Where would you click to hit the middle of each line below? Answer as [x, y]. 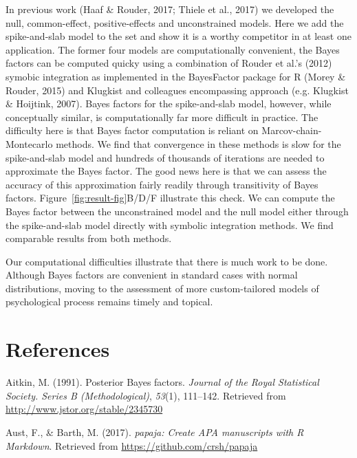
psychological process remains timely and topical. [109, 302]
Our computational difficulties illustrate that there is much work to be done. [167, 261]
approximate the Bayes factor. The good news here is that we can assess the [166, 171]
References [58, 349]
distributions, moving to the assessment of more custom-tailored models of [162, 288]
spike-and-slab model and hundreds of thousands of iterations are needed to [165, 157]
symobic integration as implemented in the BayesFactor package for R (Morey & [176, 76]
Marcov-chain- [292, 130]
